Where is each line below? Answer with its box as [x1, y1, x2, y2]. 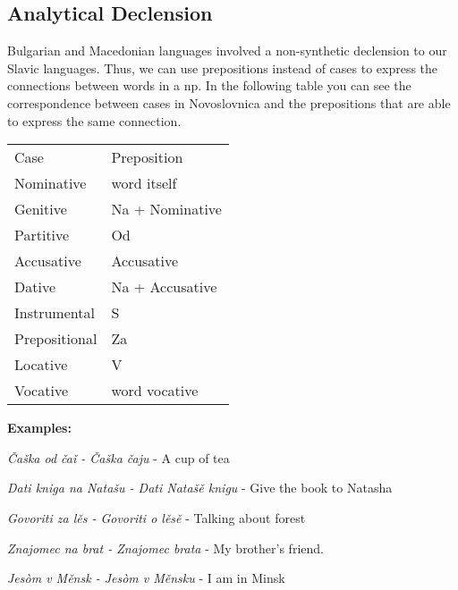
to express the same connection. [7, 111, 182, 130]
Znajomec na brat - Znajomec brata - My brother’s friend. [7, 538, 324, 557]
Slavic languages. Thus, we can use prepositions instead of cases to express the [7, 58, 438, 77]
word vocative [111, 380, 199, 401]
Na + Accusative [111, 276, 217, 298]
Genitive [14, 198, 67, 220]
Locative [14, 354, 68, 375]
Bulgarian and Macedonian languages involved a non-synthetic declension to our [7, 41, 447, 60]
